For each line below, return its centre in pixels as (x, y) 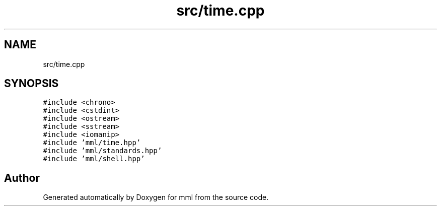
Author (22, 178)
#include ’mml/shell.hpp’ (94, 159)
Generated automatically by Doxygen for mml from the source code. (156, 197)
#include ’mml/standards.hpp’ (102, 151)
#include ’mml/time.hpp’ (92, 143)
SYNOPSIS (31, 84)
